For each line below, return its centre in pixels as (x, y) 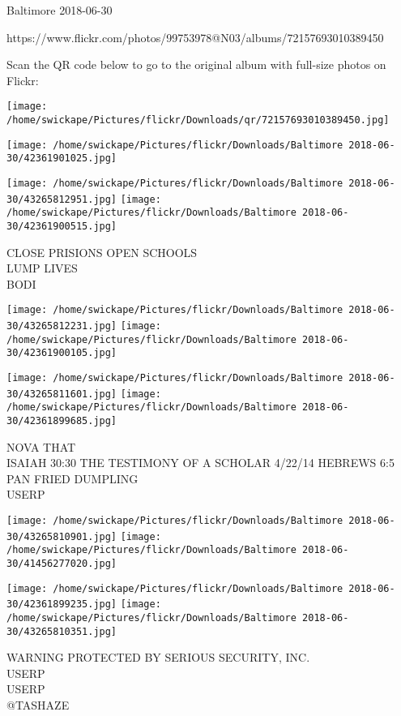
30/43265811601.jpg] (62, 394)
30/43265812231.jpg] (62, 326)
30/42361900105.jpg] (62, 353)
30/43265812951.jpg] (62, 199)
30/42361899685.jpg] (62, 421)
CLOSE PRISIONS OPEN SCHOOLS (102, 252)
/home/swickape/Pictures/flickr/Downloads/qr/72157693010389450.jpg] (198, 120)
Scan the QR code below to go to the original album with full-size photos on (196, 64)
